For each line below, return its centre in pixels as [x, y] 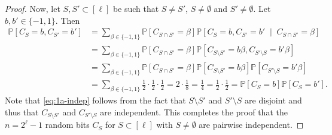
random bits [67, 125]
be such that [136, 8]
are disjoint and [273, 100]
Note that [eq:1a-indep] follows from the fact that [95, 100]
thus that [22, 112]
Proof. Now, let [33, 8]
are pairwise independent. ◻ [251, 125]
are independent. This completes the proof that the [194, 112]
